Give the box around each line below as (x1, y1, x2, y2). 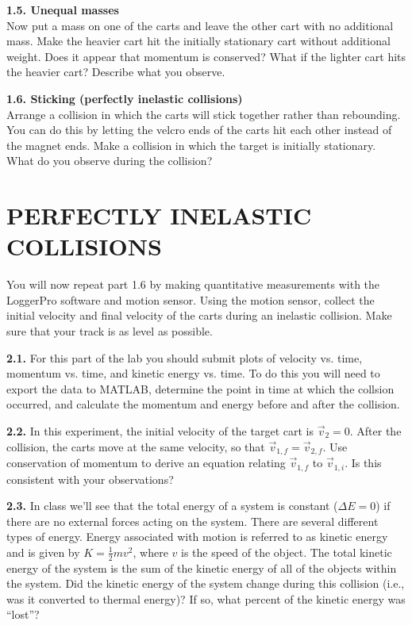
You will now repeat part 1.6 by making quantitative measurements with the (6, 276, 380, 293)
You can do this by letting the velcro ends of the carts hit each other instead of (6, 121, 392, 138)
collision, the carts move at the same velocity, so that (6, 438, 265, 454)
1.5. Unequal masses (6, 2, 119, 17)
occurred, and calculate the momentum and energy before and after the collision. (6, 396, 400, 412)
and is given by (6, 543, 80, 560)
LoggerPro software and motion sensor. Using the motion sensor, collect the (6, 291, 375, 308)
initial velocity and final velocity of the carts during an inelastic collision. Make (6, 307, 392, 324)
